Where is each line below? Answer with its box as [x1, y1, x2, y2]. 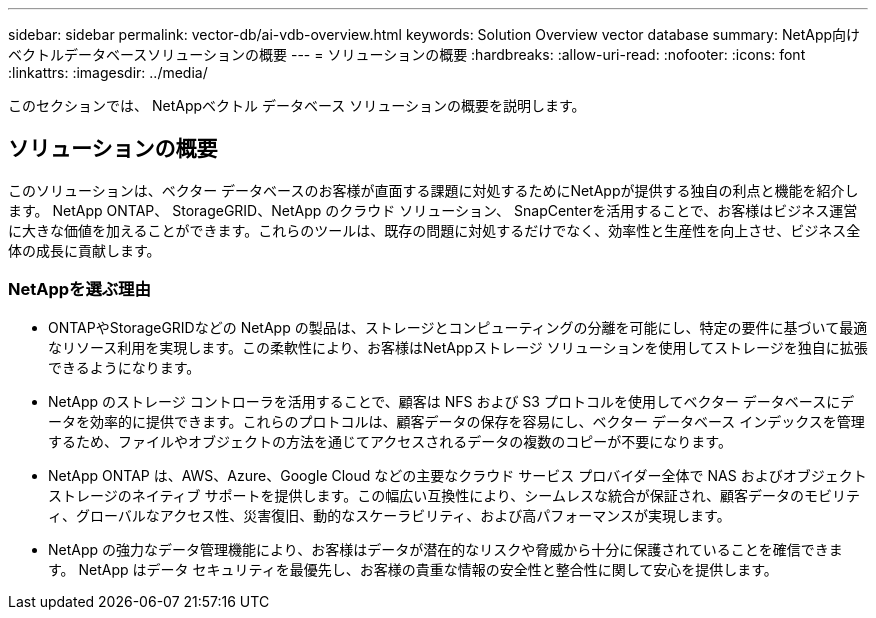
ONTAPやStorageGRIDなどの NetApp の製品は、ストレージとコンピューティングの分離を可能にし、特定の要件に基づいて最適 [48, 318, 868, 336]
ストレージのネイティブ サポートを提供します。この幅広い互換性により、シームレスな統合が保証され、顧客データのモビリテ [48, 486, 861, 504]
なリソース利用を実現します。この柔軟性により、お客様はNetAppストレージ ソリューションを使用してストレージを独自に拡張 [48, 338, 868, 356]
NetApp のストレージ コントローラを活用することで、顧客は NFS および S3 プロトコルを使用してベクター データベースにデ [48, 392, 855, 410]
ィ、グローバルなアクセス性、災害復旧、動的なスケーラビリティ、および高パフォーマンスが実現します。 [48, 506, 731, 524]
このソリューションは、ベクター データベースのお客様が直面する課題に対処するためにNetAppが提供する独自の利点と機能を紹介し [8, 181, 859, 199]
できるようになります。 [48, 358, 201, 376]
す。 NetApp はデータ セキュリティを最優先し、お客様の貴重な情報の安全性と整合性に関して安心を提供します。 [48, 560, 778, 578]
